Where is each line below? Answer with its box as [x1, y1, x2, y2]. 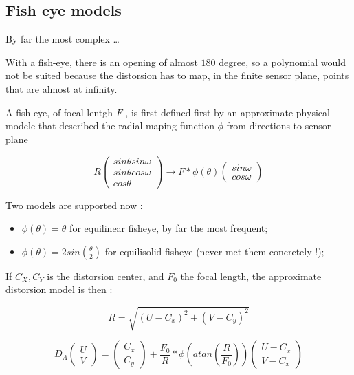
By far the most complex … [5, 32, 120, 46]
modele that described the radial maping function [5, 118, 214, 133]
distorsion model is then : [5, 282, 113, 297]
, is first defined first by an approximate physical [125, 105, 330, 119]
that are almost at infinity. [5, 81, 118, 96]
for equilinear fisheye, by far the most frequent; [69, 221, 268, 235]
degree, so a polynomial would [219, 54, 346, 69]
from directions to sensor [226, 118, 331, 133]
